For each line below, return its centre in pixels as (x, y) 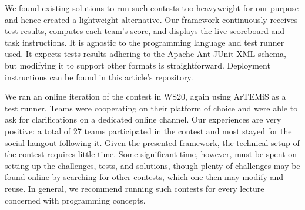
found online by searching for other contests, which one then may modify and (144, 177)
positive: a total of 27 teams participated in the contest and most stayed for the (148, 131)
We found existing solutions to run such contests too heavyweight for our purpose (152, 8)
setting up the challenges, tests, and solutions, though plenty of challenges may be (152, 165)
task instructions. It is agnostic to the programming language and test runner (145, 42)
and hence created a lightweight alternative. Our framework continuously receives (151, 19)
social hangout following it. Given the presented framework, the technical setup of (152, 142)
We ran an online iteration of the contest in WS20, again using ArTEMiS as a (145, 96)
